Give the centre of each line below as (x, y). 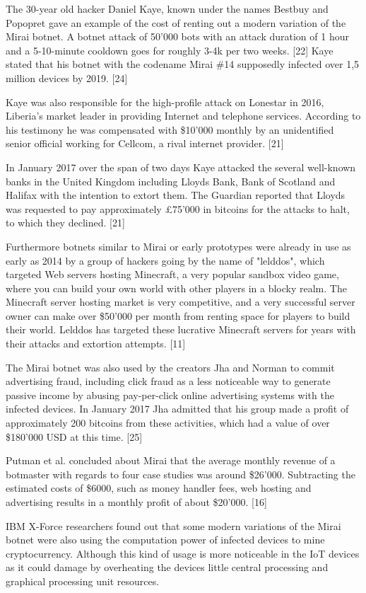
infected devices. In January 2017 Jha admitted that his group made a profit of (177, 409)
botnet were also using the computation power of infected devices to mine (165, 540)
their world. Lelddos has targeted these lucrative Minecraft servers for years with (181, 329)
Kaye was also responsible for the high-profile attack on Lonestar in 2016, (165, 102)
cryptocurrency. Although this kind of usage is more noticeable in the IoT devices (183, 553)
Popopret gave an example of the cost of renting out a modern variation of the (176, 22)
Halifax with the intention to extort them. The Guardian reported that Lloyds (176, 195)
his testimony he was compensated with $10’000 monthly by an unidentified (170, 129)
